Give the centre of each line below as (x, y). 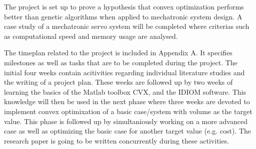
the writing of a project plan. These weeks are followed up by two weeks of (118, 82)
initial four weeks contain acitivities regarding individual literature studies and (124, 72)
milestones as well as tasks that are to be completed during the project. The (121, 62)
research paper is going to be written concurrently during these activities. (117, 140)
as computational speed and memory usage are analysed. (91, 36)
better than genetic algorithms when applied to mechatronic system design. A (123, 16)
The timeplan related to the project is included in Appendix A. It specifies (118, 53)
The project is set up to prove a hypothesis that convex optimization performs (124, 6)
